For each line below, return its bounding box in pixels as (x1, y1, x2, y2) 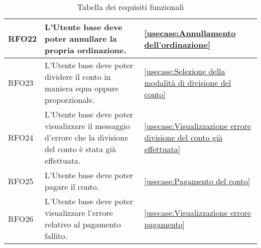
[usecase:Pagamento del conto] (144, 175, 250, 187)
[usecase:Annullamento (144, 27, 236, 39)
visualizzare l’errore (45, 207, 113, 218)
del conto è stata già (45, 143, 116, 155)
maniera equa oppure (45, 82, 119, 94)
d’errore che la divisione (45, 132, 128, 143)
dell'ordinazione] (144, 38, 211, 50)
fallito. (45, 230, 68, 241)
